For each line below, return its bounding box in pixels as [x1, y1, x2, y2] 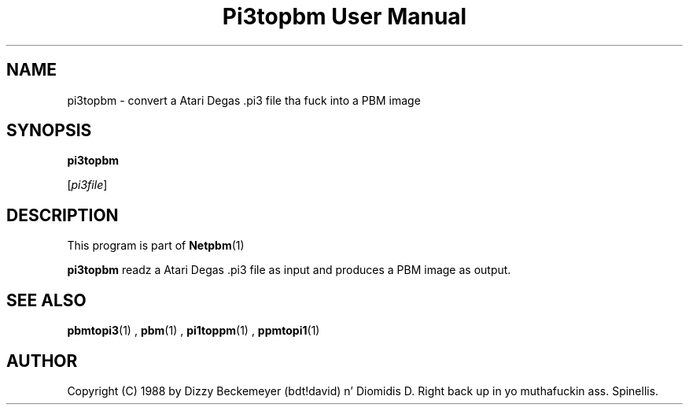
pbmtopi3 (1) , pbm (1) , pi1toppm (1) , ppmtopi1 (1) [67, 324, 320, 338]
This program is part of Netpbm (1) [67, 239, 245, 253]
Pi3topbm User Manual [222, 3, 467, 30]
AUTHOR [6, 350, 78, 371]
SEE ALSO [6, 290, 87, 310]
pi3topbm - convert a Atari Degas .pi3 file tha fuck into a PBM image [67, 93, 421, 107]
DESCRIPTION [6, 205, 119, 225]
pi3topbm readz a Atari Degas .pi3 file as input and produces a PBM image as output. [67, 263, 511, 277]
